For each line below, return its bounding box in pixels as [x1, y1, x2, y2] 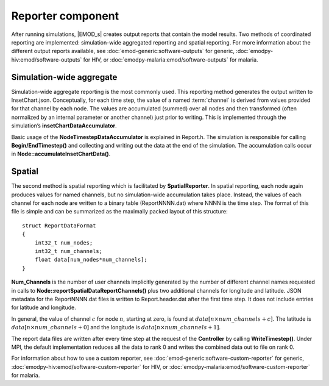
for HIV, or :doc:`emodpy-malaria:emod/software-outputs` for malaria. [83, 55, 258, 63]
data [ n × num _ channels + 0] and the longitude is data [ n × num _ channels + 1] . [11, 324, 221, 331]
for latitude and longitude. [11, 304, 76, 311]
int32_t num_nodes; [34, 239, 93, 246]
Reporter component [11, 9, 119, 23]
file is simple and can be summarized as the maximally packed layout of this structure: [11, 208, 228, 215]
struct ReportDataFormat [22, 222, 96, 229]
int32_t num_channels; [34, 248, 103, 254]
